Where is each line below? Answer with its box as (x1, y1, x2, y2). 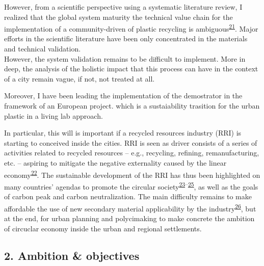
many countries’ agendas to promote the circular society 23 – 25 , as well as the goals (4, 179, 258, 192)
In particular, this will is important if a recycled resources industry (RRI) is (4, 127, 242, 138)
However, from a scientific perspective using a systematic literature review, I (4, 2, 243, 12)
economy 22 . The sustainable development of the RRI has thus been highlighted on (4, 168, 260, 180)
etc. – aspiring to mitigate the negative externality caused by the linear (4, 157, 227, 168)
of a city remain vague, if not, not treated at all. (4, 73, 155, 84)
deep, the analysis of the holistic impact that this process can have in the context (4, 63, 258, 74)
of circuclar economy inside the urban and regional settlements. (4, 223, 202, 233)
